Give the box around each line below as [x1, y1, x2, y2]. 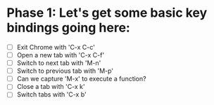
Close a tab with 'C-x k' [16, 83, 85, 91]
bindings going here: [6, 20, 131, 36]
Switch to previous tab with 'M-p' [16, 66, 114, 75]
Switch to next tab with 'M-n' [16, 59, 101, 67]
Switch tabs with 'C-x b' [16, 90, 87, 99]
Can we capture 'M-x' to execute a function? [16, 75, 146, 83]
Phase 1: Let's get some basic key [6, 5, 208, 21]
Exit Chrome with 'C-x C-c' [16, 43, 96, 51]
